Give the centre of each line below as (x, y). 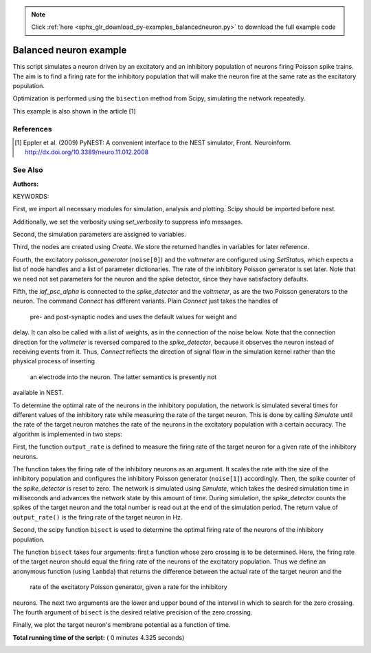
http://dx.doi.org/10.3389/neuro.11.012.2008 (87, 152)
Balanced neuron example (70, 51)
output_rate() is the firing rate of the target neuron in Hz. (98, 517)
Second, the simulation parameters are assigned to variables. (99, 235)
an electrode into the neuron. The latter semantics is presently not (123, 377)
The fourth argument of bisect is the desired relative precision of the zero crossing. (133, 612)
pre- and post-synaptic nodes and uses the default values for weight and (133, 317)
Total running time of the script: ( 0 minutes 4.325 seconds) (99, 637)
